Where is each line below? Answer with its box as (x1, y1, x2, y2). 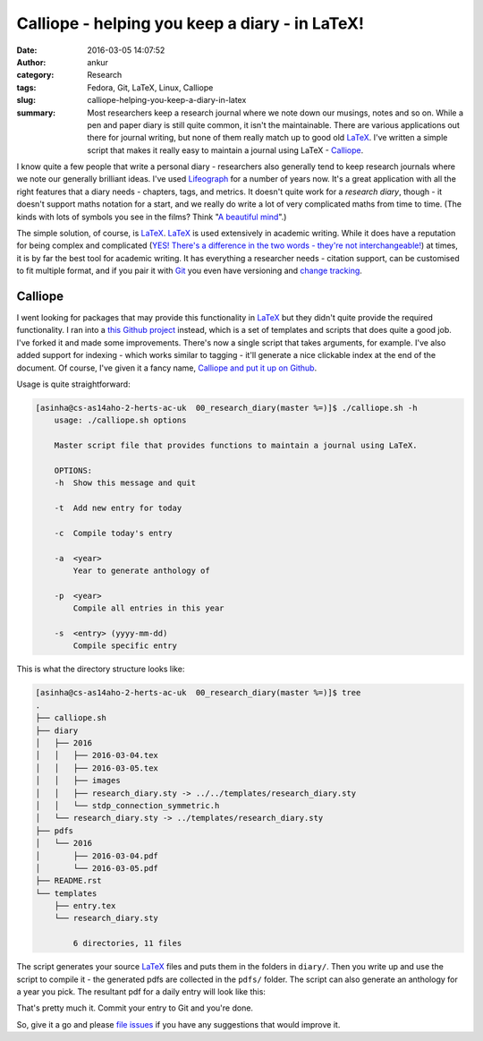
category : (16, 70, 55, 81)
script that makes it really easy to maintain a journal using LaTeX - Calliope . (87, 144, 364, 156)
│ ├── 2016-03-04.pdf (35, 850, 158, 861)
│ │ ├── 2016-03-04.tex (35, 750, 158, 761)
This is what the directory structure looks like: (16, 663, 185, 675)
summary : (16, 107, 56, 118)
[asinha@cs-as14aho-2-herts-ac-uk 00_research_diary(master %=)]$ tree (35, 687, 361, 698)
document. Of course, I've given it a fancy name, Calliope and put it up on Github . (16, 363, 318, 373)
